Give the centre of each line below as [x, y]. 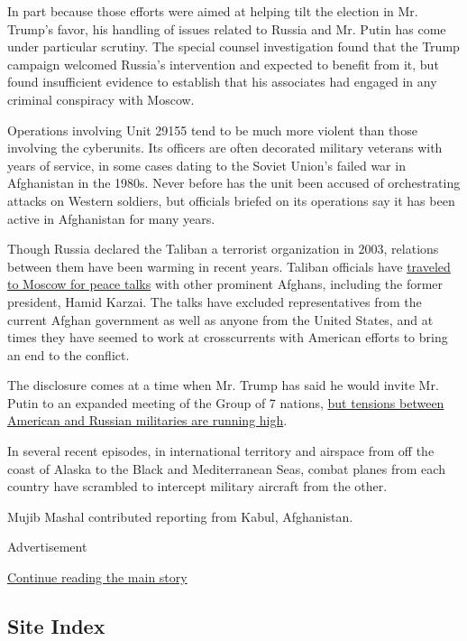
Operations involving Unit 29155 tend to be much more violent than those [212, 130]
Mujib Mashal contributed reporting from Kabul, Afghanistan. [180, 516]
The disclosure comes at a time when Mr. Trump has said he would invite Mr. [223, 385]
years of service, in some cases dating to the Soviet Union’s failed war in [206, 165]
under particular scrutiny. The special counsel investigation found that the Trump [233, 46]
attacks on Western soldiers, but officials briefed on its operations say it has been [231, 200]
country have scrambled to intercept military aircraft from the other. [197, 486]
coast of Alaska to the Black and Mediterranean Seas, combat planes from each [226, 468]
